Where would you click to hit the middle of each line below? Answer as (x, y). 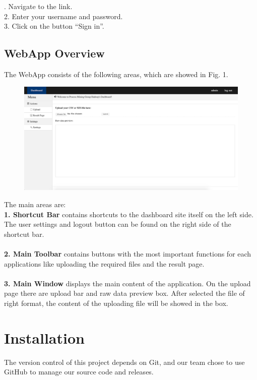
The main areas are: (35, 204)
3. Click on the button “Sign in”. (54, 26)
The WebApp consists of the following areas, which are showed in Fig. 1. (116, 74)
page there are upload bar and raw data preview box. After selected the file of (124, 293)
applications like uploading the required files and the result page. (104, 263)
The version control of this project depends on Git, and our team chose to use (124, 362)
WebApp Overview (54, 53)
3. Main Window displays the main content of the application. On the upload (127, 283)
